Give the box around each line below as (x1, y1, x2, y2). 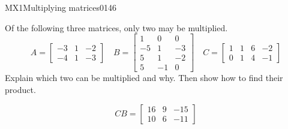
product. (5, 83, 36, 95)
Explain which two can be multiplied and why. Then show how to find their (5, 71, 283, 84)
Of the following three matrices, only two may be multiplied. (5, 21, 228, 34)
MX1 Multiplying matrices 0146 (5, 1, 117, 13)
